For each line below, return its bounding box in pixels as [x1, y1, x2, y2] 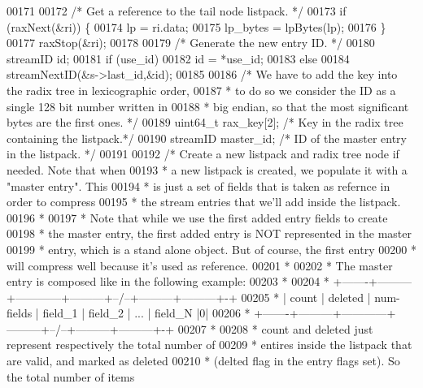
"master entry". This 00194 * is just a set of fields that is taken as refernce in [7, 177, 390, 194]
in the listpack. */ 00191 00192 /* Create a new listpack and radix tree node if [7, 145, 399, 162]
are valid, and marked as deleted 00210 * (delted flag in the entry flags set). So [7, 352, 400, 369]
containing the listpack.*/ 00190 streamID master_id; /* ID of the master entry [7, 129, 408, 146]
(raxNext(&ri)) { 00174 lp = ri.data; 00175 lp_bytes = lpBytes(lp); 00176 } [7, 18, 386, 35]
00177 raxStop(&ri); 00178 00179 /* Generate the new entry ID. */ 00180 [7, 34, 375, 51]
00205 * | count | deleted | [241, 288, 371, 305]
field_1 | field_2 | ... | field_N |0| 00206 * [42, 304, 251, 321]
